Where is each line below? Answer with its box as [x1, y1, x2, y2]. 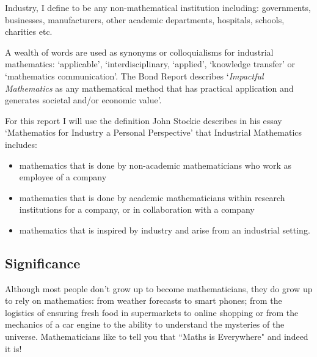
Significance [5, 253, 81, 272]
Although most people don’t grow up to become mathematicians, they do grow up [5, 282, 313, 295]
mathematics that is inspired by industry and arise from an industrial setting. [19, 223, 310, 236]
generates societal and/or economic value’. [5, 94, 162, 106]
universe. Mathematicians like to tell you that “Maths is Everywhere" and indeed [5, 330, 308, 343]
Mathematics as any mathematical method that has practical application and [5, 81, 294, 94]
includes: [5, 138, 37, 150]
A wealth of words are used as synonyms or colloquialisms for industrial [5, 45, 274, 58]
